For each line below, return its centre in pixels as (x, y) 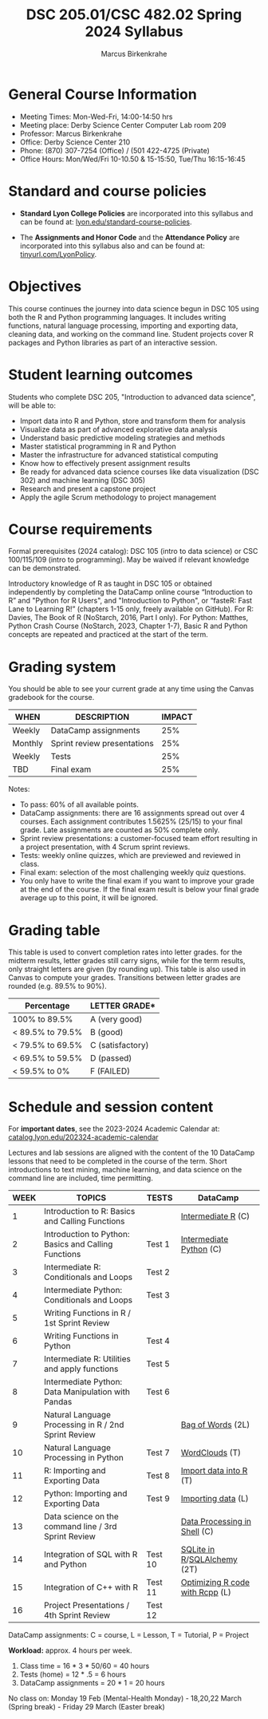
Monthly (28, 744)
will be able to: (32, 405)
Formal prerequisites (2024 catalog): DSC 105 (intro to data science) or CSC (133, 551)
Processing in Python (83, 1458)
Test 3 (158, 1295)
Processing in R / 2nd (84, 1425)
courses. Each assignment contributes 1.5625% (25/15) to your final (131, 822)
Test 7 (158, 1452)
